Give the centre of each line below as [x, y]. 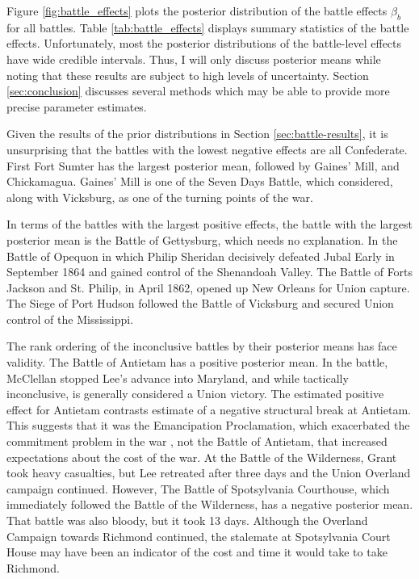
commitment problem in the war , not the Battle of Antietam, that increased [197, 441]
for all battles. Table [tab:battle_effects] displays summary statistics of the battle [208, 27]
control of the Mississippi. [70, 319]
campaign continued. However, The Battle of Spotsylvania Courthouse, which [198, 488]
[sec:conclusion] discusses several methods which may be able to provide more [198, 91]
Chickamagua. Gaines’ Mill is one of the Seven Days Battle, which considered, [200, 181]
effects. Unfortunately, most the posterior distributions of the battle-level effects [204, 43]
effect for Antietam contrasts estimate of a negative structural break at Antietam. [209, 409]
